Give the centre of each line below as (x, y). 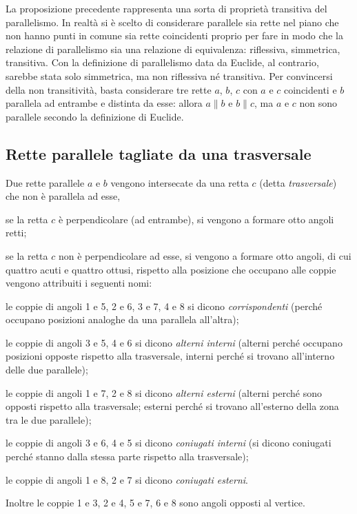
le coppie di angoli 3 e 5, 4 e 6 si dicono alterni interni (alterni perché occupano (174, 342)
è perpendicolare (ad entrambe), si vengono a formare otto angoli (196, 219)
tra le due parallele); (49, 419)
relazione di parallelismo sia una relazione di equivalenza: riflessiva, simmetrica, (173, 49)
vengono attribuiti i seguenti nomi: (79, 283)
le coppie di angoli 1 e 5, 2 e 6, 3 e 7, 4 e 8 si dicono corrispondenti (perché (164, 306)
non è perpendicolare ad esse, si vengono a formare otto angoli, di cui (205, 255)
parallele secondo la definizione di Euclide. (95, 116)
